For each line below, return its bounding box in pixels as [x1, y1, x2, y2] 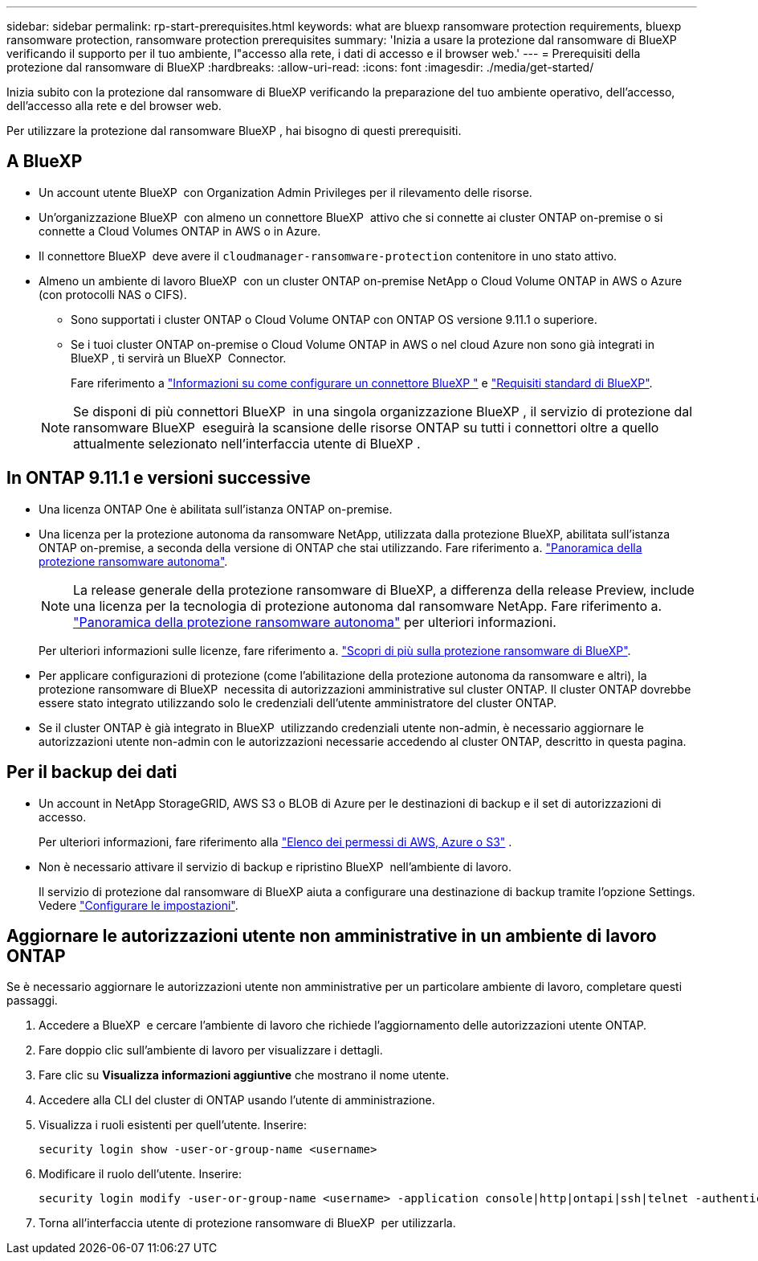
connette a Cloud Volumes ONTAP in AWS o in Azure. [39, 223, 321, 238]
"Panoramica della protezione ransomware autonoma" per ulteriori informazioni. [73, 613, 556, 630]
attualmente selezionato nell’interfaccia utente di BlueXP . [73, 435, 421, 452]
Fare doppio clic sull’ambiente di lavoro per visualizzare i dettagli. [39, 1043, 383, 1058]
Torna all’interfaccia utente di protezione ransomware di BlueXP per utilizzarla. [39, 1216, 456, 1230]
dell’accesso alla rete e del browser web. [6, 99, 222, 113]
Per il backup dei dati [6, 762, 177, 783]
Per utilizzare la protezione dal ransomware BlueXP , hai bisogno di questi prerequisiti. [6, 124, 462, 137]
